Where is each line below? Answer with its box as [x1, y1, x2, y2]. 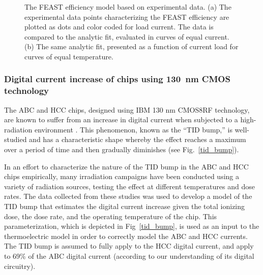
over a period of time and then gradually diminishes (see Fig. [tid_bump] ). [4, 144, 239, 155]
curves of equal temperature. [24, 51, 113, 61]
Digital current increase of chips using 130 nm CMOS [4, 73, 230, 85]
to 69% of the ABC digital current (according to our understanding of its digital [4, 251, 254, 261]
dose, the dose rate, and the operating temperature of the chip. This [4, 211, 217, 221]
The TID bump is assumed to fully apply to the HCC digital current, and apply [4, 240, 254, 251]
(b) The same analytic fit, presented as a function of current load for [24, 41, 239, 52]
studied [4, 134, 27, 145]
